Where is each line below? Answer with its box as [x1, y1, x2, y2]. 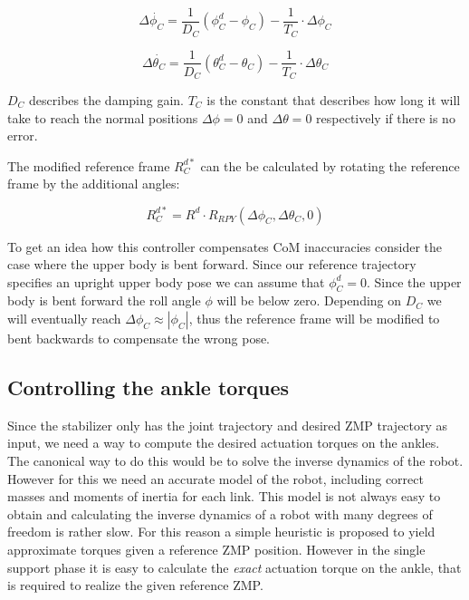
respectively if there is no [316, 108, 455, 127]
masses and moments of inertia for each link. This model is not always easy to [7, 487, 441, 506]
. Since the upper [366, 272, 462, 291]
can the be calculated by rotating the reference [200, 156, 460, 175]
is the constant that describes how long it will [206, 91, 461, 110]
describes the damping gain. [29, 91, 184, 110]
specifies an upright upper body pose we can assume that [7, 272, 325, 291]
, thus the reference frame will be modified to [188, 309, 440, 328]
